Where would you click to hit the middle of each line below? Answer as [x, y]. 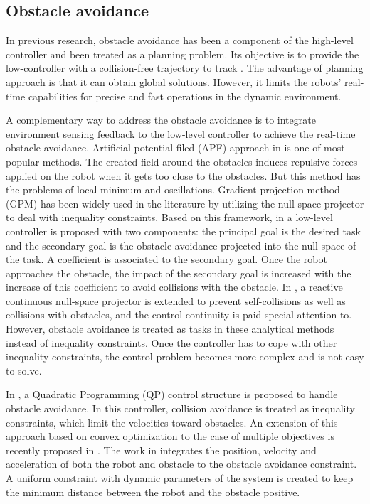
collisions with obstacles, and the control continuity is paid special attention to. [179, 315]
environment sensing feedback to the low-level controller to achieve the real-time [181, 133]
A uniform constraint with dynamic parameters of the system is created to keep [180, 478]
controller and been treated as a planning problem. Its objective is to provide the [183, 54]
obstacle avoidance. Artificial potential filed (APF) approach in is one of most [175, 148]
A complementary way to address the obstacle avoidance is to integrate [161, 120]
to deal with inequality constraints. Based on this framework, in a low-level [169, 217]
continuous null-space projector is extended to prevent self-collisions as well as [176, 300]
